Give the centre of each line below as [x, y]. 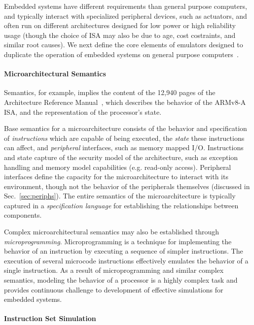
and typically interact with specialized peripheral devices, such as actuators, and [126, 16]
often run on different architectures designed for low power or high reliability [120, 25]
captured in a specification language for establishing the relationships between [121, 205]
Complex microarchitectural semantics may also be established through [112, 232]
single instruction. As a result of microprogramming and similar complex [114, 270]
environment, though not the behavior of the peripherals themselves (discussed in [127, 186]
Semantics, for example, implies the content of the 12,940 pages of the [110, 92]
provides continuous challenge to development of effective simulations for [114, 289]
